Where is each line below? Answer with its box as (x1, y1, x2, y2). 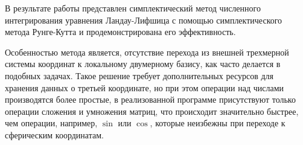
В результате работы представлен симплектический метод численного (5, 2, 261, 14)
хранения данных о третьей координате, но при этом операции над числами (5, 81, 284, 94)
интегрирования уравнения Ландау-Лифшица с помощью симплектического (5, 13, 282, 26)
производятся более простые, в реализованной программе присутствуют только (5, 93, 296, 106)
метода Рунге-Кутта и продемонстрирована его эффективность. (5, 25, 236, 38)
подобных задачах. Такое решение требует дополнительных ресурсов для (5, 69, 274, 82)
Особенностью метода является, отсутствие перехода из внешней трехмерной (5, 45, 289, 58)
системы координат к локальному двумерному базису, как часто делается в (5, 57, 281, 70)
